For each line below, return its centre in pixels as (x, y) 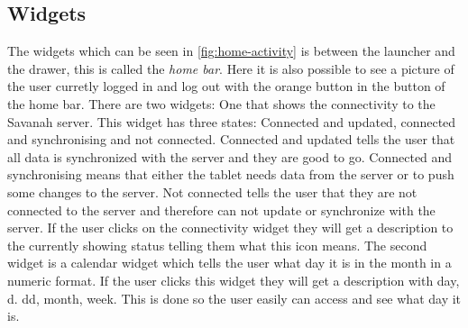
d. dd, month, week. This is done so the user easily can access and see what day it (234, 298)
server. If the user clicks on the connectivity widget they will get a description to (230, 228)
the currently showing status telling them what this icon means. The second (217, 245)
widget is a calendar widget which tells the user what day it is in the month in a (229, 263)
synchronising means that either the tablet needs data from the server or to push (231, 174)
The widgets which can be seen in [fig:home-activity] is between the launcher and (231, 51)
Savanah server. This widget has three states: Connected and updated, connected (232, 121)
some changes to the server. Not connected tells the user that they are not (212, 191)
